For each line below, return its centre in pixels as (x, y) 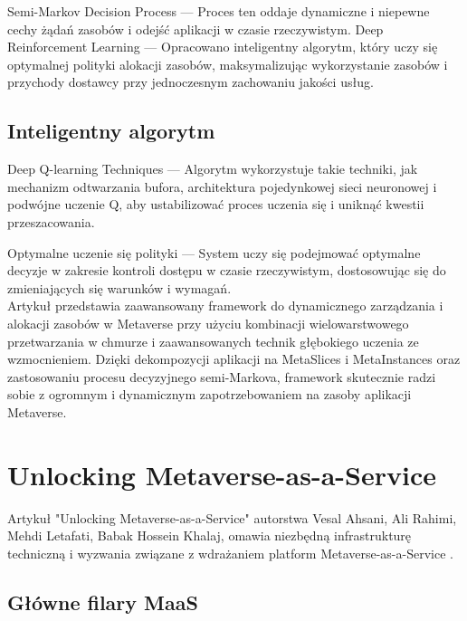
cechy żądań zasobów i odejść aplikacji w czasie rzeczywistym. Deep (195, 29)
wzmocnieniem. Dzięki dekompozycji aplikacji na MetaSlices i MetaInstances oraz (234, 359)
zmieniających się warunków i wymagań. (119, 287)
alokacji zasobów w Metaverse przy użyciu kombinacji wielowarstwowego (208, 323)
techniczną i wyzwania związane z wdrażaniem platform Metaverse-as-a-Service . (230, 553)
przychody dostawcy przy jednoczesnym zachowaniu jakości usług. (191, 82)
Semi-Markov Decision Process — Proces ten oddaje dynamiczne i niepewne (219, 11)
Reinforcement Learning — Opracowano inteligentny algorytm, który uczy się (223, 47)
